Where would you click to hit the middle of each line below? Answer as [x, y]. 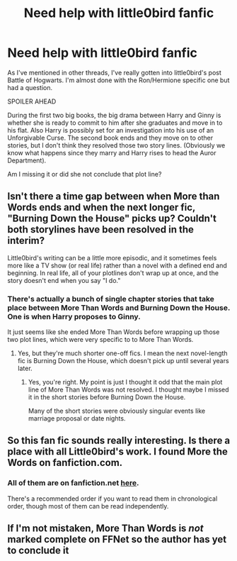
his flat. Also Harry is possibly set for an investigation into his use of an [111, 130]
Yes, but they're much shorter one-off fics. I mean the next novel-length [122, 353]
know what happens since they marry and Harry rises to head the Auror [112, 152]
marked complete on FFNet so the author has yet [117, 539]
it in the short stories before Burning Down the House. [107, 397]
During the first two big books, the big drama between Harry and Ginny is [114, 115]
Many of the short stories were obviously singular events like [117, 411]
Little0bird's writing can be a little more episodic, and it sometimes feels [112, 257]
